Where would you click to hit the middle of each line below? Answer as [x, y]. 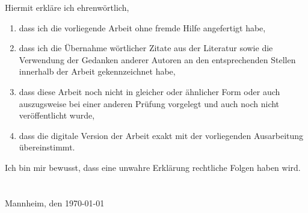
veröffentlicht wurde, [57, 115]
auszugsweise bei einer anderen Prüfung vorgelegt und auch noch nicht [149, 103]
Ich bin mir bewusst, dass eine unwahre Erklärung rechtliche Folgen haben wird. [153, 167]
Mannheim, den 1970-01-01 [55, 202]
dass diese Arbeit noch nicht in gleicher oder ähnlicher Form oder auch [149, 91]
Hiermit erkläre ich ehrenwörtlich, [67, 7]
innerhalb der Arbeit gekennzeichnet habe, [97, 71]
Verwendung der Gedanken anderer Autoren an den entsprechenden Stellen [157, 59]
